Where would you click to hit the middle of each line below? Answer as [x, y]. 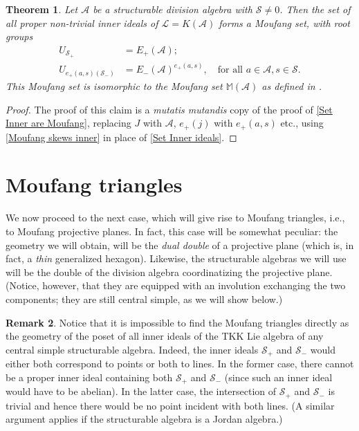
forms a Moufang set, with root [284, 22]
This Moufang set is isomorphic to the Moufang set [114, 86]
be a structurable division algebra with [173, 9]
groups [19, 36]
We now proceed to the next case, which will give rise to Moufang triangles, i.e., [175, 218]
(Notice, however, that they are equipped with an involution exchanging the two [176, 285]
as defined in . [292, 86]
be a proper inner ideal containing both [89, 377]
